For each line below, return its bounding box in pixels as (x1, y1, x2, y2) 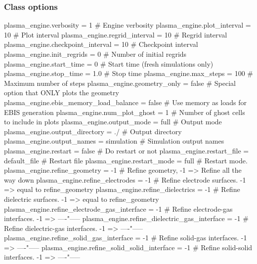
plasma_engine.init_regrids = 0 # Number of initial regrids (4, 49, 187, 59)
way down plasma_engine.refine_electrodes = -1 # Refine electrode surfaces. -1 (4, 174, 246, 185)
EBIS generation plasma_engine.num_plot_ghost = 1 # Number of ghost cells (4, 107, 245, 117)
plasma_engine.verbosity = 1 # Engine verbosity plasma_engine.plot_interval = (4, 20, 251, 30)
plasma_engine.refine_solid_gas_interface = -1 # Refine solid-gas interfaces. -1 (4, 232, 247, 243)
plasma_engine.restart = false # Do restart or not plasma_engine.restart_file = (4, 145, 249, 155)
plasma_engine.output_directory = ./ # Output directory (4, 126, 182, 136)
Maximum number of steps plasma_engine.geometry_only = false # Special (4, 77, 236, 88)
